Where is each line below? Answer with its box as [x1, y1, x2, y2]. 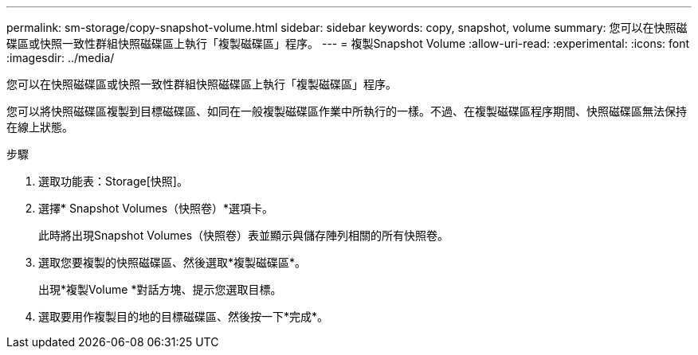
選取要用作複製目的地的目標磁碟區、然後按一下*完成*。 [38, 310, 329, 323]
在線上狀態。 [6, 120, 73, 134]
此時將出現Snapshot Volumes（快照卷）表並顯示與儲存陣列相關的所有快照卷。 [38, 228, 449, 242]
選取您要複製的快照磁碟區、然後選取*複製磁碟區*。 [38, 256, 307, 269]
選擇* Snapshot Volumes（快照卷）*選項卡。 [38, 201, 274, 215]
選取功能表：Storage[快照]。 [38, 174, 188, 188]
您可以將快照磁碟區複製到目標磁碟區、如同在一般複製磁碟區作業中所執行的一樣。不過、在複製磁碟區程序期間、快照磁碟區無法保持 [6, 104, 687, 118]
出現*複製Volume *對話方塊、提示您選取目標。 [38, 283, 282, 296]
